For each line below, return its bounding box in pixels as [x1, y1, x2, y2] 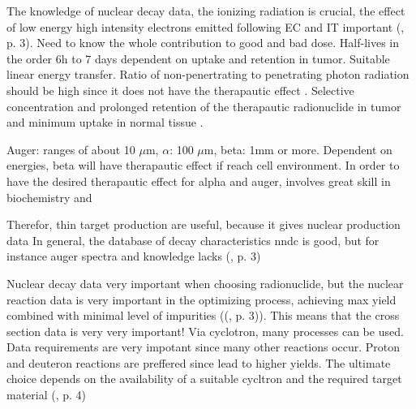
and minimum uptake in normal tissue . [6, 114, 204, 131]
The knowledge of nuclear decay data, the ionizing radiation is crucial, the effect [6, 2, 405, 19]
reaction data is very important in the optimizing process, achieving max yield [6, 291, 397, 308]
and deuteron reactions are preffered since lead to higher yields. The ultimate [6, 354, 391, 371]
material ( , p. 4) [6, 386, 87, 403]
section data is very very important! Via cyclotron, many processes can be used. [6, 322, 404, 339]
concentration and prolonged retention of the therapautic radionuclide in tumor [6, 97, 401, 114]
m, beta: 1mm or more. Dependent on [204, 140, 392, 157]
